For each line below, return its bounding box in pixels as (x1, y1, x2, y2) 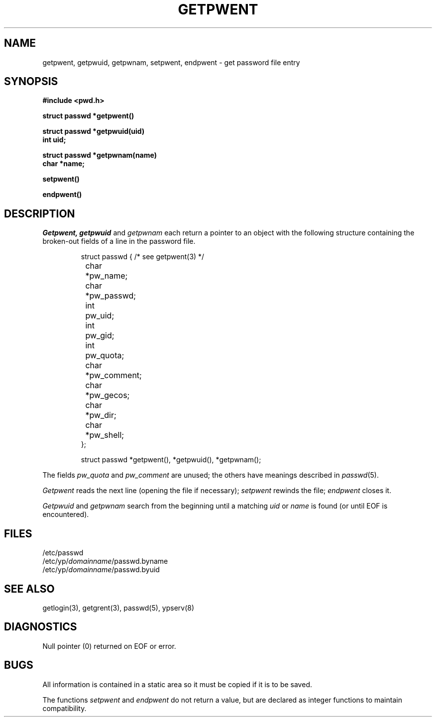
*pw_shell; (85, 430, 124, 440)
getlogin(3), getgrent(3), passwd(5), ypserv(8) (42, 603, 195, 612)
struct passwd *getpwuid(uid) (42, 127, 145, 136)
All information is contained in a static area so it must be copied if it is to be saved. (42, 680, 312, 689)
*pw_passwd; (85, 291, 136, 301)
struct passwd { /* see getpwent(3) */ (81, 252, 205, 261)
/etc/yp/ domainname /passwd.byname (42, 557, 168, 566)
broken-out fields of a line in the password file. (42, 237, 196, 246)
